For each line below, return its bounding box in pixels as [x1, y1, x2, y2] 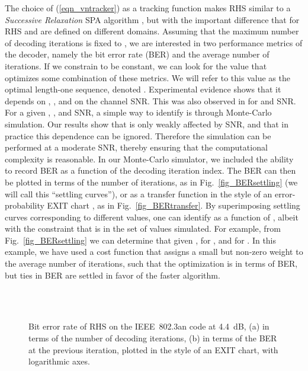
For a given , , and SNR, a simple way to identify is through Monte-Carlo [5, 106, 272, 119]
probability [5, 199, 44, 212]
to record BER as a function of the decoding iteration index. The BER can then [5, 164, 296, 177]
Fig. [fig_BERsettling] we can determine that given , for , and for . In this [5, 234, 277, 246]
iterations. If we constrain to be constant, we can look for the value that [5, 59, 267, 72]
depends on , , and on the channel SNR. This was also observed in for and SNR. [5, 94, 296, 107]
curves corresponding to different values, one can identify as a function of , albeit [5, 210, 299, 223]
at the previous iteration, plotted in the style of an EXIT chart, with [28, 343, 278, 356]
